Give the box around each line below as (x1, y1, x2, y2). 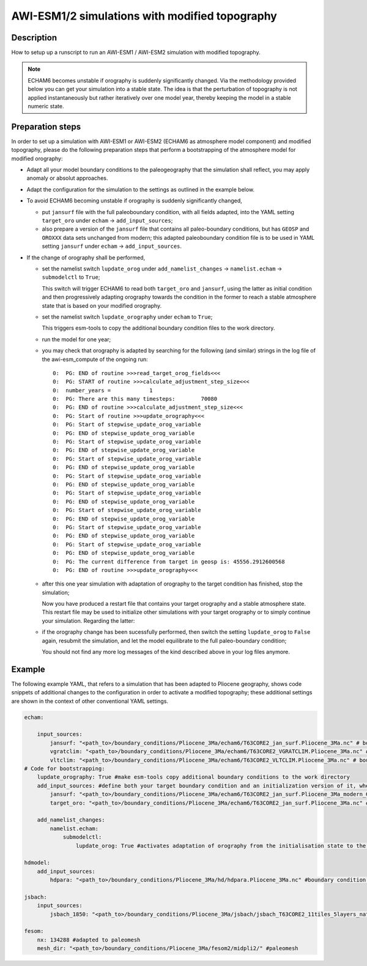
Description (11, 32, 57, 43)
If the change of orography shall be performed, (26, 254, 146, 261)
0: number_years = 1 (53, 387, 153, 394)
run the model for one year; (42, 335, 111, 343)
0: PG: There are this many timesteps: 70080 (53, 395, 217, 403)
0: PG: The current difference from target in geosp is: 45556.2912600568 (53, 558, 285, 565)
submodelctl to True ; (42, 273, 100, 281)
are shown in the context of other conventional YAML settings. (11, 697, 168, 705)
